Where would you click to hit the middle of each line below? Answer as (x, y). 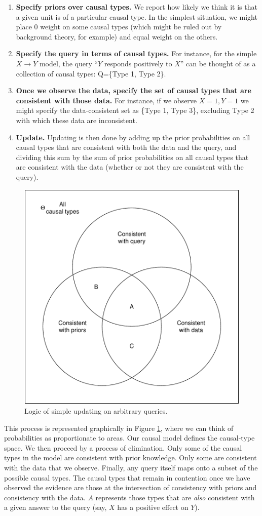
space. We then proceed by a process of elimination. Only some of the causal (123, 447)
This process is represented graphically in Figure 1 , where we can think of (119, 428)
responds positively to (138, 63)
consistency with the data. (45, 497)
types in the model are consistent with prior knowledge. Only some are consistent (130, 458)
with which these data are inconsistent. (77, 120)
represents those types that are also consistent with (175, 497)
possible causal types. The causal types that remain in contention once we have (127, 477)
